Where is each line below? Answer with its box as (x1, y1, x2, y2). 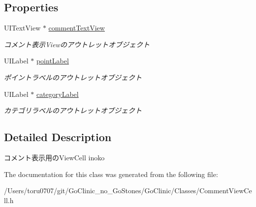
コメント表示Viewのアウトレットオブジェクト (4, 39, 150, 49)
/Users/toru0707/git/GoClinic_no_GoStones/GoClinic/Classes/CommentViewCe (4, 185, 252, 196)
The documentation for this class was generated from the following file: (4, 169, 218, 179)
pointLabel (36, 56, 69, 66)
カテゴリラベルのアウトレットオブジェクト (4, 105, 142, 116)
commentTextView (48, 23, 105, 33)
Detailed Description (4, 129, 112, 145)
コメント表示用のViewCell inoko (4, 152, 105, 162)
